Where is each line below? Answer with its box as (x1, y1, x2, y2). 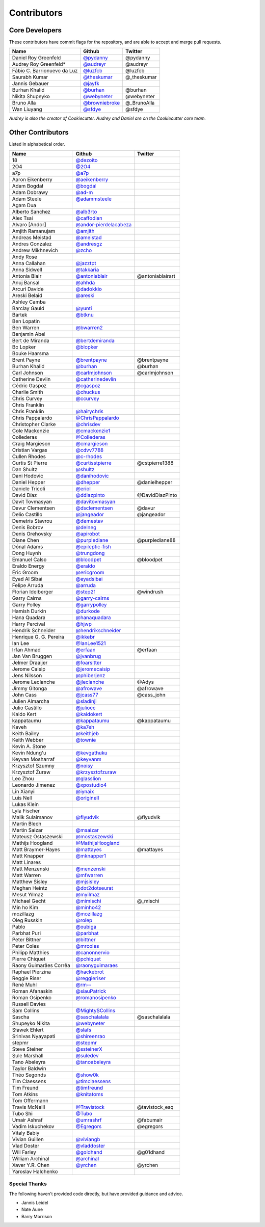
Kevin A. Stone (12, 743, 46, 749)
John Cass (12, 691, 37, 698)
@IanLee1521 (76, 640, 106, 646)
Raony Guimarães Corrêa (12, 962, 71, 969)
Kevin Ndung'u (12, 749, 47, 756)
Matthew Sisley (12, 878, 48, 885)
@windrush (137, 588, 164, 595)
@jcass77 (76, 691, 98, 698)
